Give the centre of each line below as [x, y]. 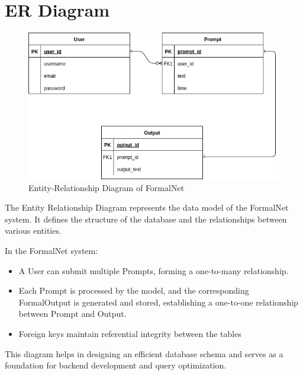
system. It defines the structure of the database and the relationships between [146, 219]
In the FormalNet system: [51, 250]
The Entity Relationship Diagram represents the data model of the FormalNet [147, 207]
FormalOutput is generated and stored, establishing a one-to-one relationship [158, 302]
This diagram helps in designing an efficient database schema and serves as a [144, 353]
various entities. [33, 231]
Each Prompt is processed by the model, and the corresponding [134, 290]
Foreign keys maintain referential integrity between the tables [130, 333]
